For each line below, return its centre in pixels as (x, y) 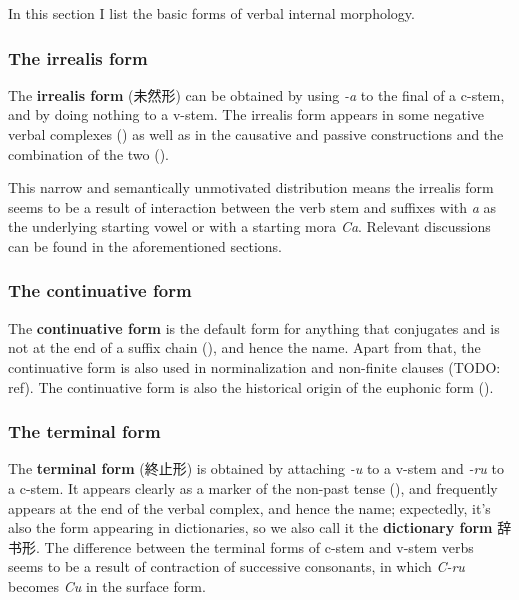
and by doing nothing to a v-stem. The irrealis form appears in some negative (246, 114)
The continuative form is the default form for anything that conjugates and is (254, 327)
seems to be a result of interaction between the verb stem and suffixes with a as (252, 206)
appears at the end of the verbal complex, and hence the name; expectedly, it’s (249, 507)
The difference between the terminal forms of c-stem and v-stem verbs (259, 546)
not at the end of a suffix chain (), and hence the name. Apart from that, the (244, 347)
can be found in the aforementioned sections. (145, 245)
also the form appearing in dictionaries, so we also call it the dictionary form (250, 527)
